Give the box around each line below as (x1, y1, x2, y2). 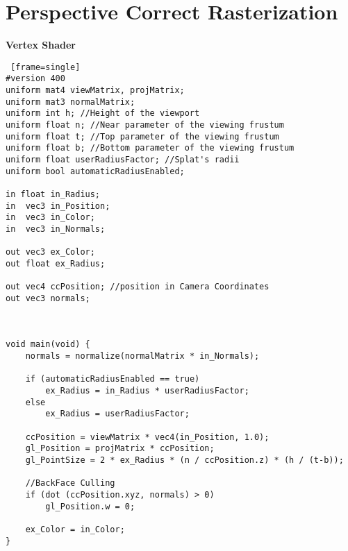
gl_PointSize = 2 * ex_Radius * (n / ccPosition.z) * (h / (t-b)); (25, 455, 344, 466)
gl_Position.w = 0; (45, 501, 135, 511)
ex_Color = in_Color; (25, 524, 125, 534)
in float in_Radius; (6, 189, 101, 199)
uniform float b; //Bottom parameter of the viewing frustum (6, 143, 295, 153)
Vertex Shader (6, 37, 76, 52)
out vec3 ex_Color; (6, 247, 95, 257)
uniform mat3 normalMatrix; (6, 96, 135, 107)
